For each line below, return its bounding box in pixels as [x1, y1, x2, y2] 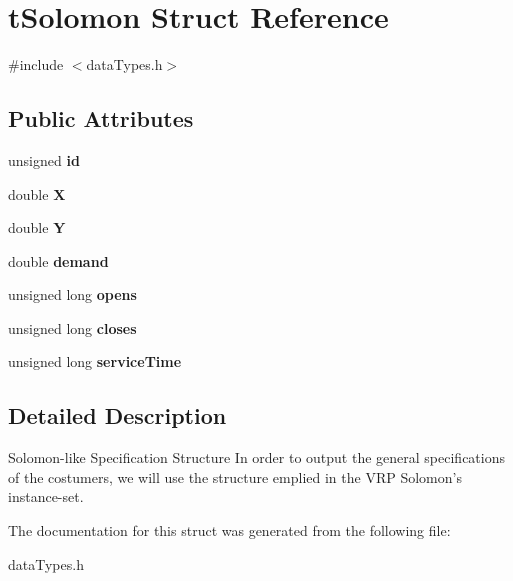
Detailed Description [8, 400, 227, 431]
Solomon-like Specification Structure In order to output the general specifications [8, 447, 505, 468]
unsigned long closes [8, 317, 137, 338]
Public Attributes [8, 103, 194, 134]
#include [8, 54, 64, 75]
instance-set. [8, 486, 84, 507]
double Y [8, 217, 66, 238]
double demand [8, 250, 109, 271]
